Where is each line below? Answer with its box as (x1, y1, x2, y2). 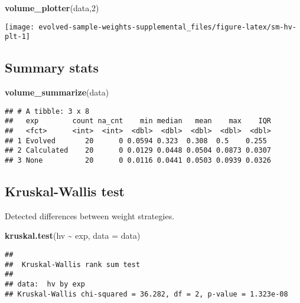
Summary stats (5, 58, 99, 77)
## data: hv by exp (5, 280, 86, 288)
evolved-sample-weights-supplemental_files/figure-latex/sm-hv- (38, 22, 296, 31)
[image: (5, 22, 35, 31)
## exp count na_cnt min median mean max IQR (5, 117, 272, 126)
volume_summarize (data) (5, 86, 109, 98)
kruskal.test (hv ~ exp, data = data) (5, 229, 141, 242)
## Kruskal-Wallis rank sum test (5, 260, 141, 269)
